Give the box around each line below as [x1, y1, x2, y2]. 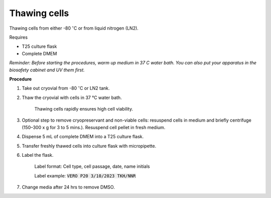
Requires [9, 34, 28, 40]
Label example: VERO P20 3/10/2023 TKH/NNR [34, 172, 136, 178]
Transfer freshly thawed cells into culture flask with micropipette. [22, 143, 157, 149]
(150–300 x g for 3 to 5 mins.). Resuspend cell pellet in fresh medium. [22, 124, 166, 130]
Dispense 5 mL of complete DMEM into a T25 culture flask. [22, 134, 144, 140]
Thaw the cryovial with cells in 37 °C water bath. [22, 94, 122, 101]
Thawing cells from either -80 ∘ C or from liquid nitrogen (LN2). [9, 24, 139, 31]
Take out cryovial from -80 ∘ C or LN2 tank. [22, 84, 110, 91]
